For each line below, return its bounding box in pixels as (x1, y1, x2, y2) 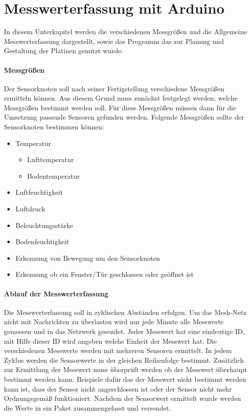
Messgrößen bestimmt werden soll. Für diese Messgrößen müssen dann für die (4, 102, 236, 112)
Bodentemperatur (27, 170, 80, 181)
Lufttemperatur (27, 154, 74, 165)
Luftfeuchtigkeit (15, 187, 63, 197)
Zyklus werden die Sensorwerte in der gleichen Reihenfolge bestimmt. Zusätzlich (4, 354, 244, 365)
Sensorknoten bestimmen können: (4, 122, 104, 132)
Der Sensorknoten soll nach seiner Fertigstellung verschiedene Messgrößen (4, 83, 225, 93)
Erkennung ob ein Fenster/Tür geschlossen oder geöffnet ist (15, 269, 194, 279)
